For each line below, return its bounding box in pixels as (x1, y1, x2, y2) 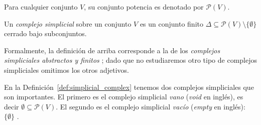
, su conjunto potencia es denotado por (84, 2, 204, 12)
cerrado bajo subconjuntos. (4, 28, 87, 39)
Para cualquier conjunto (4, 2, 78, 12)
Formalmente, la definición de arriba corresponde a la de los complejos (4, 45, 220, 55)
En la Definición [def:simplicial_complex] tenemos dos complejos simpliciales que (4, 81, 254, 92)
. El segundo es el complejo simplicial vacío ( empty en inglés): (56, 101, 245, 111)
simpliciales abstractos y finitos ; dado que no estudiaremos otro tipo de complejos (4, 55, 257, 65)
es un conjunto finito (140, 18, 203, 29)
